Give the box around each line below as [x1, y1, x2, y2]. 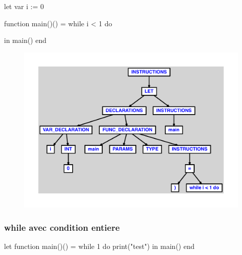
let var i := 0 [4, 1, 44, 11]
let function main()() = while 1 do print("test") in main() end [4, 241, 195, 251]
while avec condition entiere [4, 221, 120, 233]
